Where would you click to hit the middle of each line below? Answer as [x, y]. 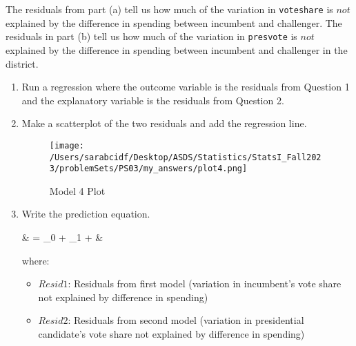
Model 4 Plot [77, 190]
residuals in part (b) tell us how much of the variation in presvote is [151, 36]
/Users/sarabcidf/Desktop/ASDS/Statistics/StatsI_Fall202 [185, 157]
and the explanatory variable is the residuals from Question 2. [153, 100]
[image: [67, 145]
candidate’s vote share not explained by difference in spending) [171, 334]
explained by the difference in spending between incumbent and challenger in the [177, 49]
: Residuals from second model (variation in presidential [186, 320]
